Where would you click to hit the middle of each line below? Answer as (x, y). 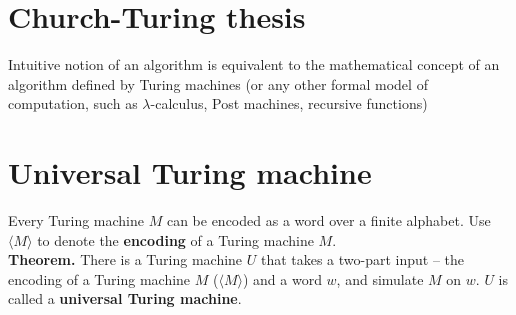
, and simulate (380, 278)
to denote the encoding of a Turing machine (175, 239)
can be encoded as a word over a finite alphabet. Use (328, 220)
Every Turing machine (76, 220)
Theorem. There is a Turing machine (125, 259)
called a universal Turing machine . (125, 298)
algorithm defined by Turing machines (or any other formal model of (218, 83)
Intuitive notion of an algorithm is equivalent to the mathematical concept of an (254, 64)
